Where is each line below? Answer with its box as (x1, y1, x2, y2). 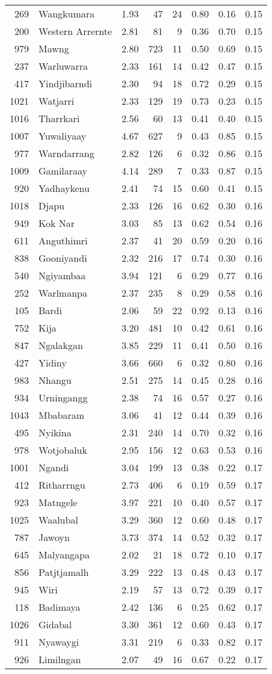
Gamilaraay (39, 164, 88, 178)
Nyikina (39, 425, 72, 439)
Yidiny (39, 356, 67, 369)
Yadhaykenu (39, 181, 90, 195)
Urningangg (39, 391, 88, 404)
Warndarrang (39, 146, 94, 160)
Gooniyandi (39, 251, 87, 265)
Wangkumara (39, 7, 94, 20)
